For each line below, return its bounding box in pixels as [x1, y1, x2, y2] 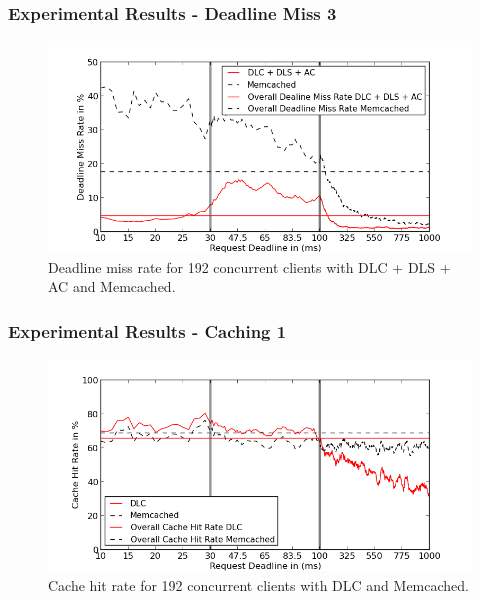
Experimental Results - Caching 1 [8, 318, 287, 343]
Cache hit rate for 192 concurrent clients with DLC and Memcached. [48, 574, 469, 595]
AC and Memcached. [48, 276, 176, 297]
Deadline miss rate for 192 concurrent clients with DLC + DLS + [48, 256, 451, 277]
